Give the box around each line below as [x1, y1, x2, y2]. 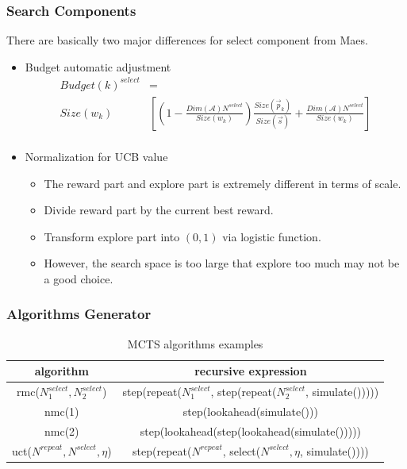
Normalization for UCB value [25, 148, 168, 164]
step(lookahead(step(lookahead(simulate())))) [140, 422, 362, 439]
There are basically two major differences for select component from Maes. [6, 32, 368, 48]
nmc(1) [44, 403, 79, 420]
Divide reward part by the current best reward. [44, 202, 274, 218]
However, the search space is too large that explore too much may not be [44, 255, 400, 271]
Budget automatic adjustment [25, 58, 171, 75]
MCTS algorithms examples [127, 335, 263, 352]
